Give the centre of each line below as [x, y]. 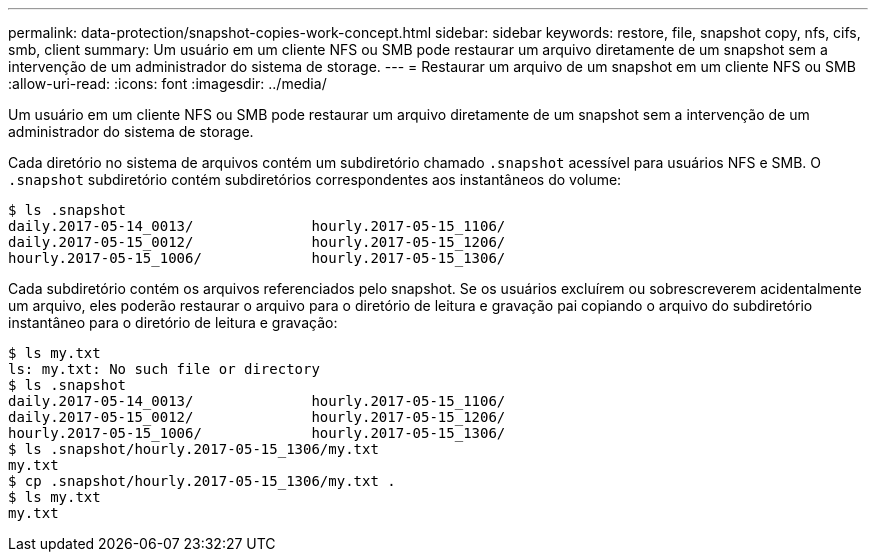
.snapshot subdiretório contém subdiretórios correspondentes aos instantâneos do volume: [315, 179]
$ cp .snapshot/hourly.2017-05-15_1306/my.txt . [202, 481]
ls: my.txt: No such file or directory [164, 369]
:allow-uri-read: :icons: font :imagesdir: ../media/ [167, 83]
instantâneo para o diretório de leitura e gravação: [173, 322]
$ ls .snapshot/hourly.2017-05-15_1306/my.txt [193, 449]
